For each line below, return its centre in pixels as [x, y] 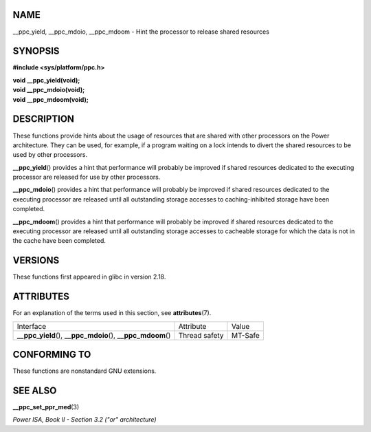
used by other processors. [50, 155]
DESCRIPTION [44, 119]
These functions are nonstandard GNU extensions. [85, 371]
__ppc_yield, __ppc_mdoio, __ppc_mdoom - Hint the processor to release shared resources [141, 32]
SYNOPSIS [36, 51]
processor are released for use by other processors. [87, 177]
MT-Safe [246, 335]
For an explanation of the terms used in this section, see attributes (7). [112, 313]
